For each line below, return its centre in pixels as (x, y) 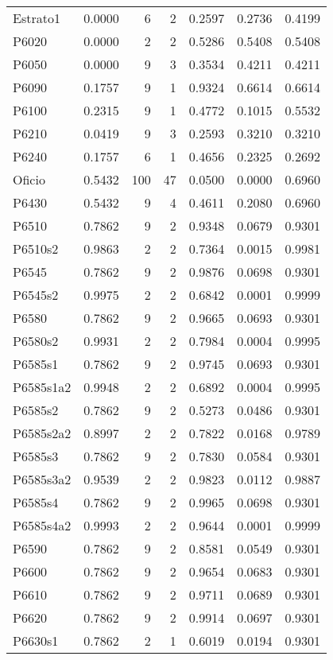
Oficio (29, 179)
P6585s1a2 (42, 387)
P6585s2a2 (42, 433)
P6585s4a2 (42, 525)
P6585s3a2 (42, 479)
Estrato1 (37, 18)
